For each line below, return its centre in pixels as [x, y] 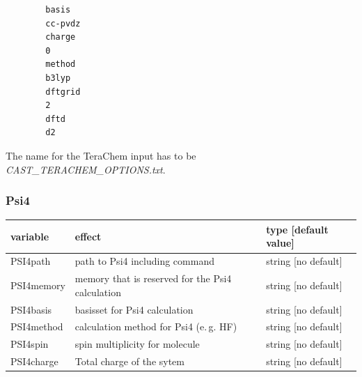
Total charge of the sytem [130, 361]
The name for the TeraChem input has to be [101, 155]
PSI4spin [30, 344]
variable [30, 236]
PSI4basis [31, 309]
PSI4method [37, 326]
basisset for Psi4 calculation [134, 309]
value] [280, 243]
